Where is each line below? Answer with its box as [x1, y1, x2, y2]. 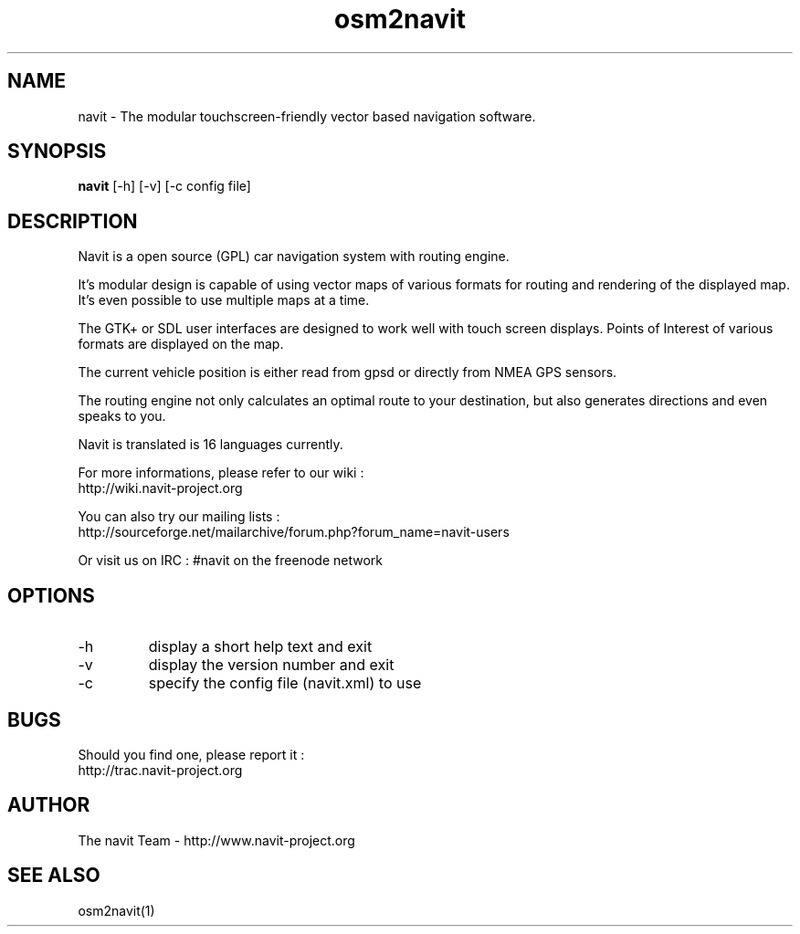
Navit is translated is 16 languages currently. [78, 436, 343, 453]
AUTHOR [7, 793, 90, 817]
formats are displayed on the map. [78, 336, 284, 352]
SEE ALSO [7, 864, 100, 887]
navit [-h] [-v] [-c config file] [78, 178, 251, 194]
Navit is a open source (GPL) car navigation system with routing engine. [78, 248, 510, 265]
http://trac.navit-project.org [78, 761, 243, 778]
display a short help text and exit [148, 637, 373, 656]
